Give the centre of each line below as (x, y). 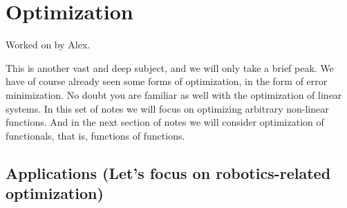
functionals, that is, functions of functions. (95, 135)
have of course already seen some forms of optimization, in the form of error (167, 81)
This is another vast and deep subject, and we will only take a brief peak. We (170, 67)
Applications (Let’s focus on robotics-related (168, 172)
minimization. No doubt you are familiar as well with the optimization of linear (174, 94)
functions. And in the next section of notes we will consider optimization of (165, 122)
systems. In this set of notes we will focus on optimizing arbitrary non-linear (167, 108)
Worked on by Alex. (48, 45)
